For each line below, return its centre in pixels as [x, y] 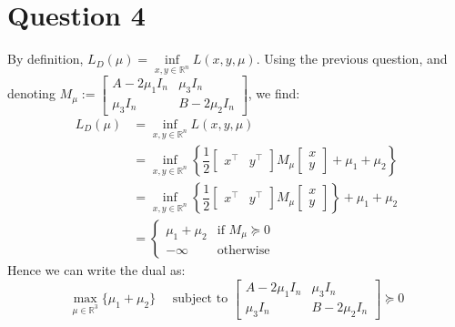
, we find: [274, 93]
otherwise [243, 251]
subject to [200, 299]
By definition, [45, 59]
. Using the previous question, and [352, 59]
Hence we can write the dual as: [96, 270]
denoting [31, 93]
